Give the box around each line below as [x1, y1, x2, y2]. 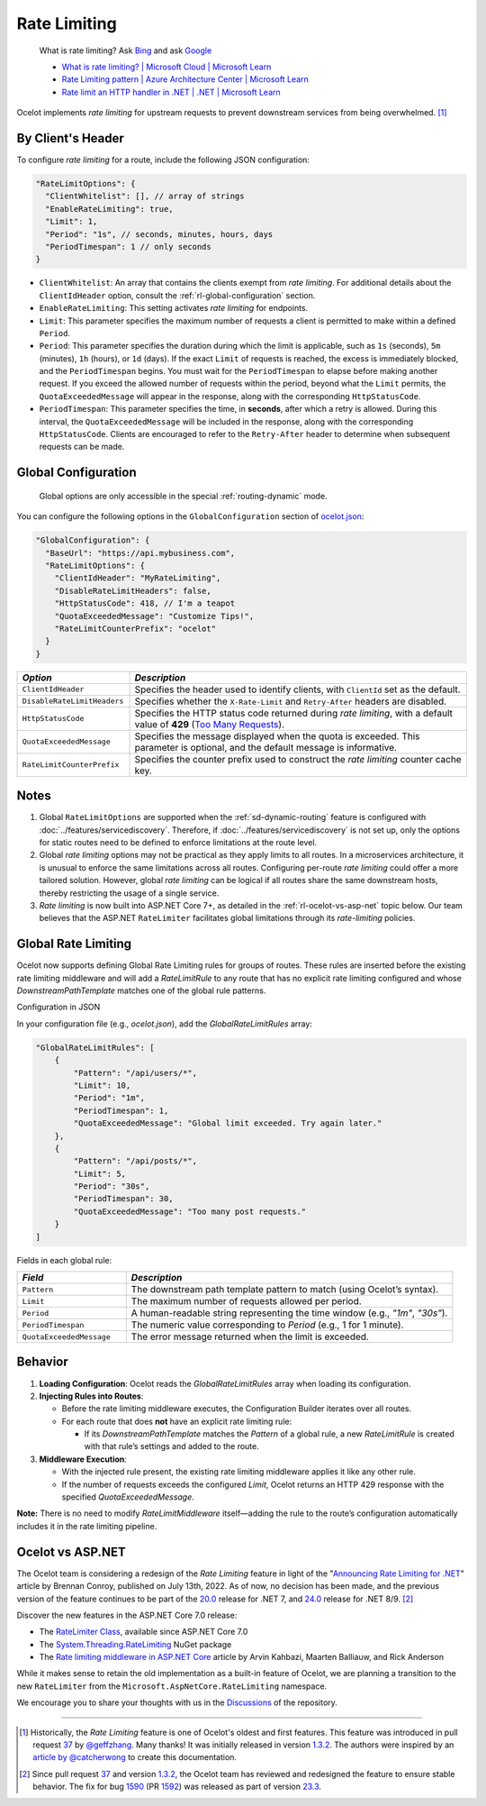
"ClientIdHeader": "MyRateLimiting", [54, 573, 221, 583]
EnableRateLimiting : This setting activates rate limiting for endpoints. [39, 303, 309, 314]
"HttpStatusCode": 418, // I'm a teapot [54, 598, 236, 608]
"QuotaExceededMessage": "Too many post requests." [73, 1206, 307, 1217]
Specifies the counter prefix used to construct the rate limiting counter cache [134, 752, 463, 765]
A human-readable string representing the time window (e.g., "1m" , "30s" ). [130, 1307, 448, 1319]
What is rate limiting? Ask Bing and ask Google [39, 45, 212, 56]
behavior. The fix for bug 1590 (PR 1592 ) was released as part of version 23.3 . [32, 1781, 322, 1792]
